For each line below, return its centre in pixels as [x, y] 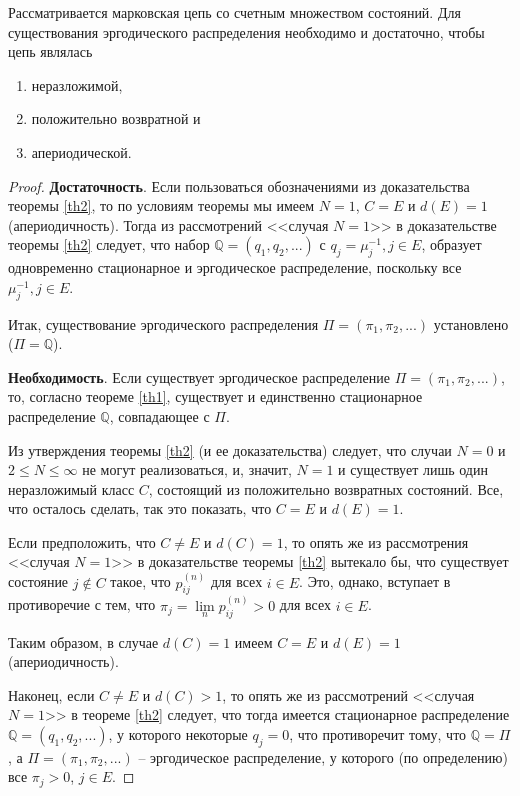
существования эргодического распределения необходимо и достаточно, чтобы [246, 31]
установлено [471, 323]
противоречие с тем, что [82, 604]
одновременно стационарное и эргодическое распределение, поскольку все [235, 267]
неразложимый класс [71, 488]
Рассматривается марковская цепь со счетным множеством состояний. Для [234, 12]
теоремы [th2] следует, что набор [109, 244]
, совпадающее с [159, 415]
